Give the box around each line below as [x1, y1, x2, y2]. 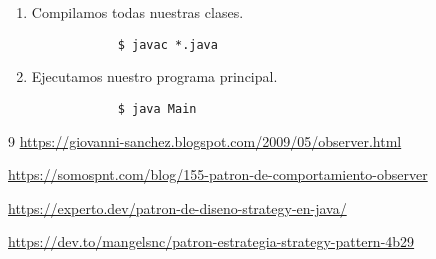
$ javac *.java [117, 37, 218, 52]
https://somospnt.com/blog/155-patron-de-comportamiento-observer [8, 164, 428, 185]
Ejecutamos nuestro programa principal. [31, 66, 278, 87]
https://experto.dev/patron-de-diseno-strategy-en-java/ [8, 197, 347, 218]
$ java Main [117, 101, 197, 116]
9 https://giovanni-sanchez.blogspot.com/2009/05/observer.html [8, 130, 402, 151]
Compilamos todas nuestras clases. [31, 2, 244, 22]
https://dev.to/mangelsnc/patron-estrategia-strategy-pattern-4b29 [8, 231, 415, 252]
